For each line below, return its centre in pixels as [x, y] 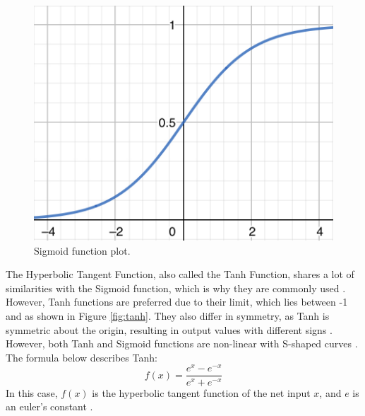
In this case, [32, 392]
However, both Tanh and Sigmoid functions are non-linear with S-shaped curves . [182, 343]
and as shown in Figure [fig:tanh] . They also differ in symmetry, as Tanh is [168, 316]
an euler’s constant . [49, 406]
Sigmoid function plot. [82, 250]
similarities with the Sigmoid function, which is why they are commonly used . [176, 288]
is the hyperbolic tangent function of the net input [201, 392]
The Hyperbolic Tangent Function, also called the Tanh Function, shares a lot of [180, 274]
